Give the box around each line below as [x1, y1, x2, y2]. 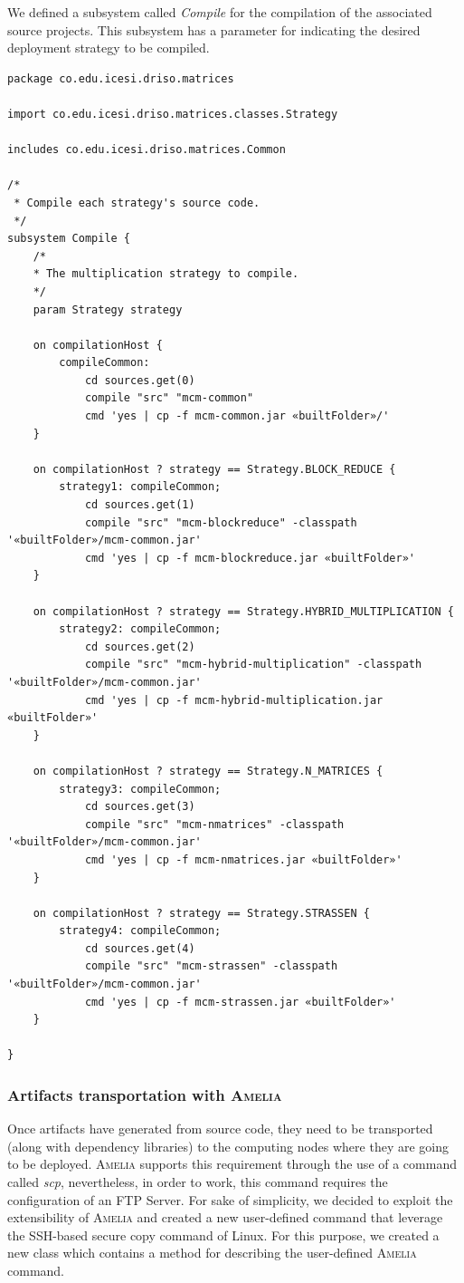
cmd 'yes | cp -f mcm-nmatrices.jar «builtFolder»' [84, 853, 402, 866]
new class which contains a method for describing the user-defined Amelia [7, 1243, 417, 1262]
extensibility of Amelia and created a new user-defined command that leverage [7, 1208, 443, 1227]
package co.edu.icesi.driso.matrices [7, 72, 234, 85]
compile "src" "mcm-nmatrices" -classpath [84, 817, 345, 831]
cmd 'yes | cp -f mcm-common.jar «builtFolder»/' [84, 410, 390, 423]
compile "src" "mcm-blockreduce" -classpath [84, 516, 357, 529]
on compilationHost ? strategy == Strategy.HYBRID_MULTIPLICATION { [33, 604, 454, 618]
